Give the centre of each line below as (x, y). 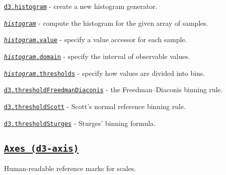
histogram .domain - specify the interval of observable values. (97, 56)
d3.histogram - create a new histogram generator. (81, 6)
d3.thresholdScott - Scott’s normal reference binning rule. (95, 106)
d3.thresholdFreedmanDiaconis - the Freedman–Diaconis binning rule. (113, 89)
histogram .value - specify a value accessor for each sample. (96, 39)
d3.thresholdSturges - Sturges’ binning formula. (80, 123)
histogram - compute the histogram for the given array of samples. (106, 23)
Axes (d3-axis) (41, 148)
